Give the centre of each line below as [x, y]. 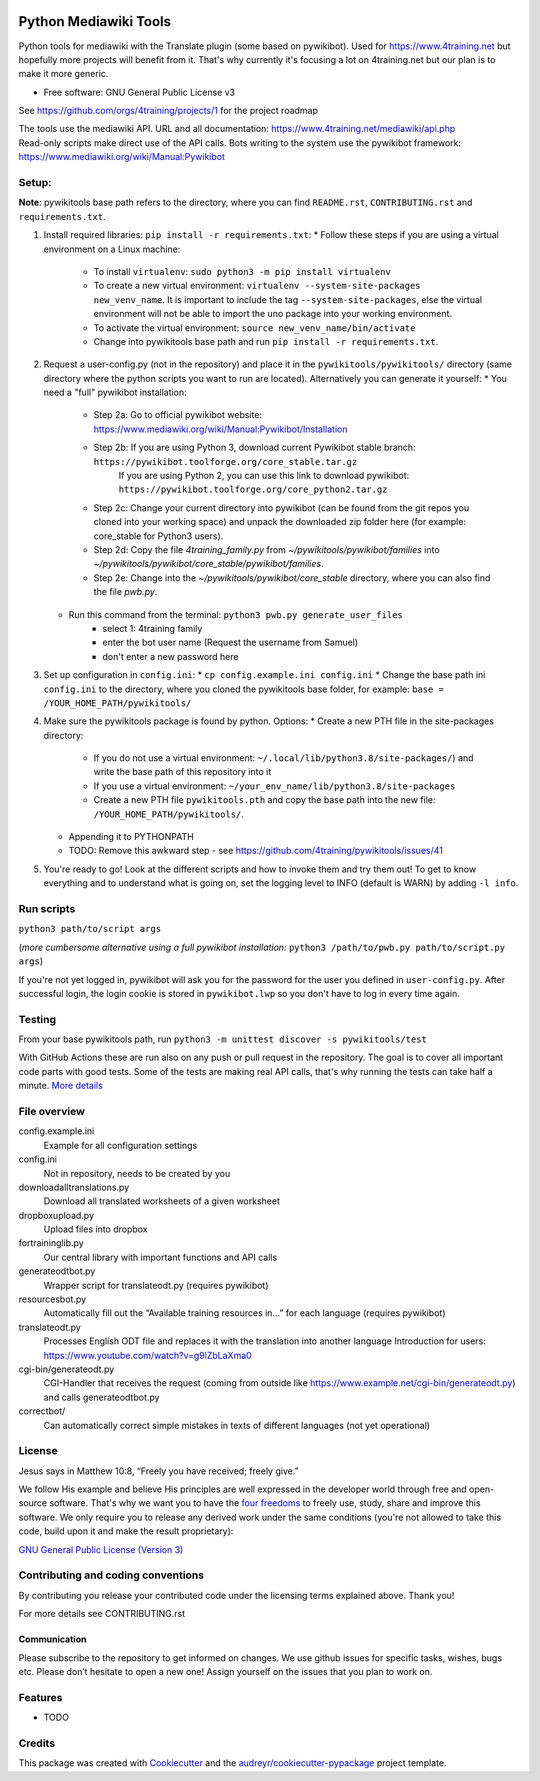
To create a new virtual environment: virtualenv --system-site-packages [257, 286]
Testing [37, 1019]
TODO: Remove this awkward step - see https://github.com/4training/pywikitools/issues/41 [256, 851]
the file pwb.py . [125, 592]
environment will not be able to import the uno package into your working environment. [273, 314]
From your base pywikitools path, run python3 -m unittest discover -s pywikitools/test [222, 1039]
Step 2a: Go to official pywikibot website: [178, 415]
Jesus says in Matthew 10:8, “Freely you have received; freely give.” [158, 1471]
